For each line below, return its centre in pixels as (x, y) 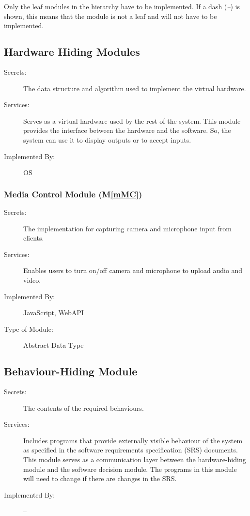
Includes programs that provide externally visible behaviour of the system (133, 440)
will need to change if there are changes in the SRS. (100, 478)
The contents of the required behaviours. (84, 408)
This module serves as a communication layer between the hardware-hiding (135, 460)
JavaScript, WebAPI (54, 313)
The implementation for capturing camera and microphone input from (127, 228)
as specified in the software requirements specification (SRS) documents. (131, 450)
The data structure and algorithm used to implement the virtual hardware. (135, 88)
